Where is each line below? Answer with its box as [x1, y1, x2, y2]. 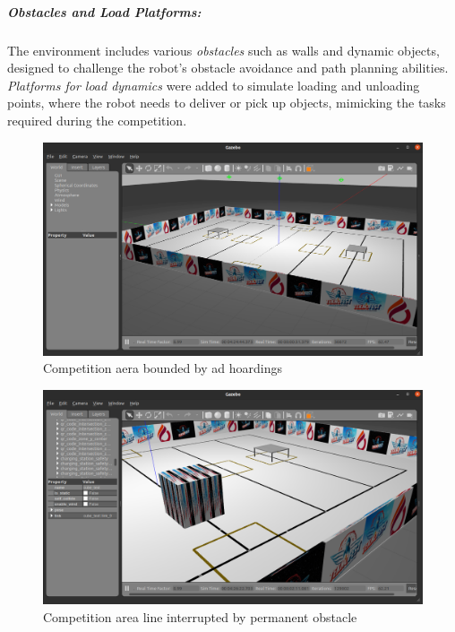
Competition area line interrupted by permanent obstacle [43, 607, 357, 626]
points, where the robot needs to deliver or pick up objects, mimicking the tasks [7, 93, 446, 112]
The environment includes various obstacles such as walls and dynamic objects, [7, 40, 440, 59]
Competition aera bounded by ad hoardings [43, 359, 282, 377]
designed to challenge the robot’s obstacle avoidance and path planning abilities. [7, 58, 449, 77]
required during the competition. [7, 110, 187, 129]
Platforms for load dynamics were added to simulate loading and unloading [7, 75, 420, 94]
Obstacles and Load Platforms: [7, 2, 202, 21]
